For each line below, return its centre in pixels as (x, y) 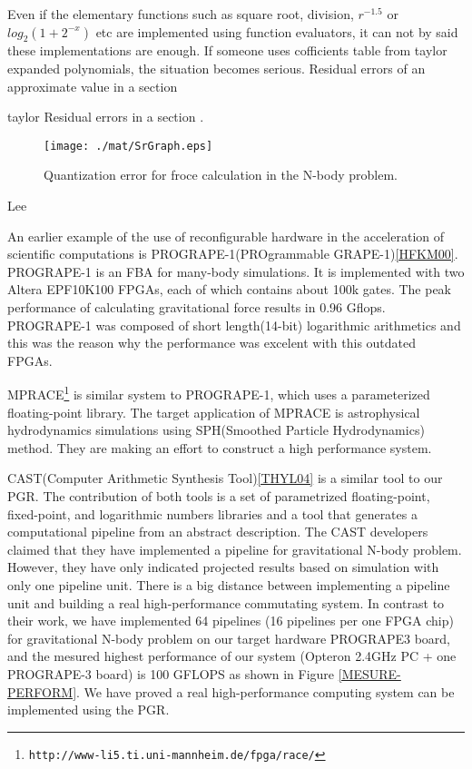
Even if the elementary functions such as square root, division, (181, 14)
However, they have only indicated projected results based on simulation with (223, 567)
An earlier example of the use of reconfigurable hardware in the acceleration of (226, 236)
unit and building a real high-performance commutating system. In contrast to (226, 602)
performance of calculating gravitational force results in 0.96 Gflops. (197, 306)
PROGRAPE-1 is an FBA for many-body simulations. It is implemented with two (236, 271)
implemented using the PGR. (88, 710)
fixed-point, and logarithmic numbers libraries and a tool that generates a (212, 513)
